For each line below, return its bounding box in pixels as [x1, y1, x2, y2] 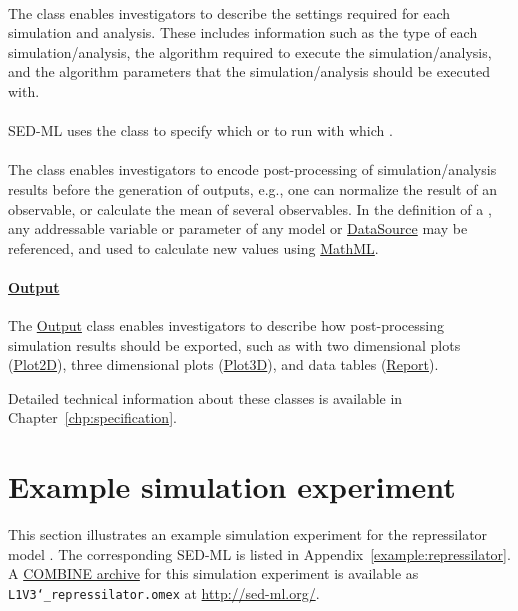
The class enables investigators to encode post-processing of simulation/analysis [8, 159, 497, 180]
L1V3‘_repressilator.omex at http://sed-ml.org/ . [8, 582, 320, 603]
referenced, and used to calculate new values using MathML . [8, 237, 379, 258]
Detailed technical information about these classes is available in [8, 387, 403, 408]
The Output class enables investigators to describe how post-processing [8, 315, 444, 336]
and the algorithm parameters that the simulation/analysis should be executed [8, 61, 490, 82]
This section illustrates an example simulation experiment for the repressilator [8, 524, 488, 545]
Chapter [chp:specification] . [8, 407, 177, 428]
